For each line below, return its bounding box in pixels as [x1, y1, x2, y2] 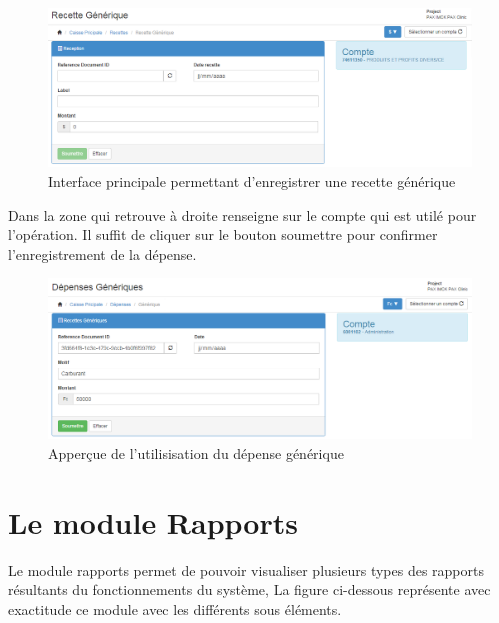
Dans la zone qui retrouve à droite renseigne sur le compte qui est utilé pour [8, 204, 477, 225]
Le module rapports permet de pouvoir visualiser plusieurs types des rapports [8, 559, 484, 580]
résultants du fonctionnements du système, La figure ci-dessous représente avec [8, 579, 491, 600]
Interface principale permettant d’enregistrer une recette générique [48, 171, 456, 191]
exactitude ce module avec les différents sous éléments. [8, 598, 342, 619]
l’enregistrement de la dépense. [8, 243, 197, 264]
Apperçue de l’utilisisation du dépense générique [48, 443, 344, 464]
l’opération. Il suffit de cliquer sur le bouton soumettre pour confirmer [8, 224, 438, 245]
